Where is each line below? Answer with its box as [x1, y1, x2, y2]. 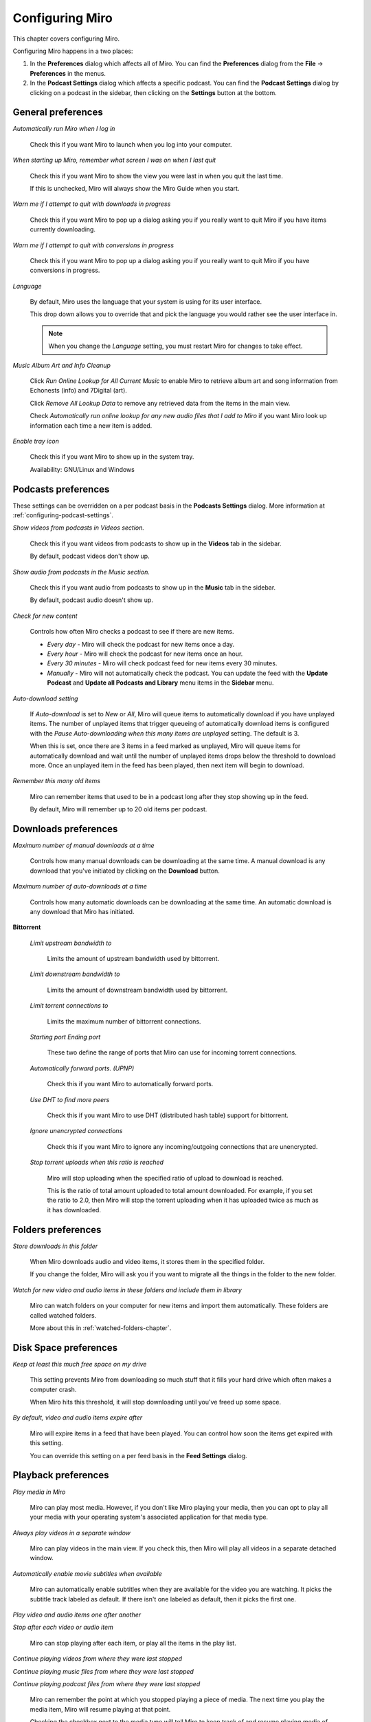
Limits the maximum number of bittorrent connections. [47, 1017, 201, 1026]
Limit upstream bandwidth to [30, 939, 112, 947]
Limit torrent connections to [30, 1002, 109, 1010]
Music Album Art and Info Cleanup [12, 361, 111, 369]
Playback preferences [12, 1469, 109, 1481]
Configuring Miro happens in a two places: [12, 47, 133, 55]
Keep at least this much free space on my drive [12, 1360, 147, 1368]
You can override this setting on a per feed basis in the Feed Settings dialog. [30, 1451, 247, 1460]
